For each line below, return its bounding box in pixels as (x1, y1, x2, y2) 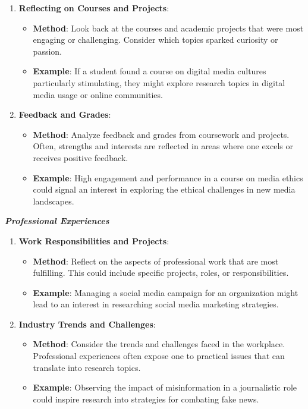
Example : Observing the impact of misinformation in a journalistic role (33, 381, 297, 394)
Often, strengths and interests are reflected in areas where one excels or (33, 140, 293, 152)
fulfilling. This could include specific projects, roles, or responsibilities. (33, 266, 289, 279)
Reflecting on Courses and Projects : (18, 2, 169, 14)
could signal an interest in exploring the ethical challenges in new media (33, 183, 296, 196)
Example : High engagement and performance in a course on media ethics (33, 171, 303, 184)
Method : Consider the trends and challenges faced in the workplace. (33, 338, 285, 350)
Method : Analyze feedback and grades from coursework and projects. (33, 128, 290, 140)
